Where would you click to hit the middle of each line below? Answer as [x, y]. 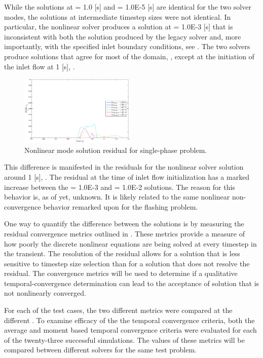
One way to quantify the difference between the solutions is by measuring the [124, 224]
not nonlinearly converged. [45, 293]
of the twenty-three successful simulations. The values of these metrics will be [124, 340]
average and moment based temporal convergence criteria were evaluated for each [130, 330]
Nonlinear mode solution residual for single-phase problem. [116, 150]
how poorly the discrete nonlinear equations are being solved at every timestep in [130, 243]
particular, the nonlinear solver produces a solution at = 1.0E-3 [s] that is [119, 27]
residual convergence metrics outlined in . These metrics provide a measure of [125, 233]
